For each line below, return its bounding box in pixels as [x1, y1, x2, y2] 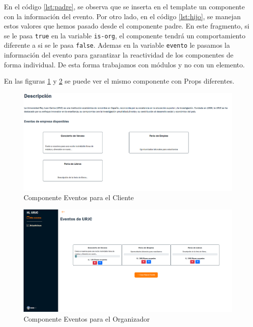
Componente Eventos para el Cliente [24, 192, 134, 203]
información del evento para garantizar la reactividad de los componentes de [4, 50, 234, 60]
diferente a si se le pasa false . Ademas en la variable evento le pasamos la [4, 40, 230, 50]
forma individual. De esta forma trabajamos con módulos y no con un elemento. [4, 59, 245, 69]
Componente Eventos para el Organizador [24, 313, 150, 324]
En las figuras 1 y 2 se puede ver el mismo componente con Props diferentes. [4, 76, 234, 86]
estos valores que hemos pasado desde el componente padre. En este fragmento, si [4, 21, 250, 31]
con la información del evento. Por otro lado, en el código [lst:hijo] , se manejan [4, 11, 241, 21]
